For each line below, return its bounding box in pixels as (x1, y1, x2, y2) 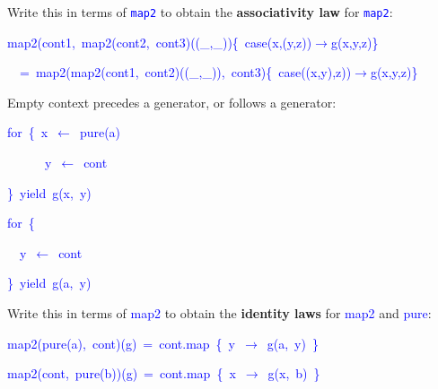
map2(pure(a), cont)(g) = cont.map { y (7, 333, 236, 352)
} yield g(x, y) (7, 183, 92, 202)
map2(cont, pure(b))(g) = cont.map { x (7, 364, 236, 383)
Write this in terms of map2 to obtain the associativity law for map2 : (7, 3, 393, 21)
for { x (7, 123, 48, 142)
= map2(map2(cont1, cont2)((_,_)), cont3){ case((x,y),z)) (19, 63, 352, 82)
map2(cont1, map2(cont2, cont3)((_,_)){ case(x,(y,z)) (7, 32, 312, 51)
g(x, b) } (267, 364, 320, 383)
